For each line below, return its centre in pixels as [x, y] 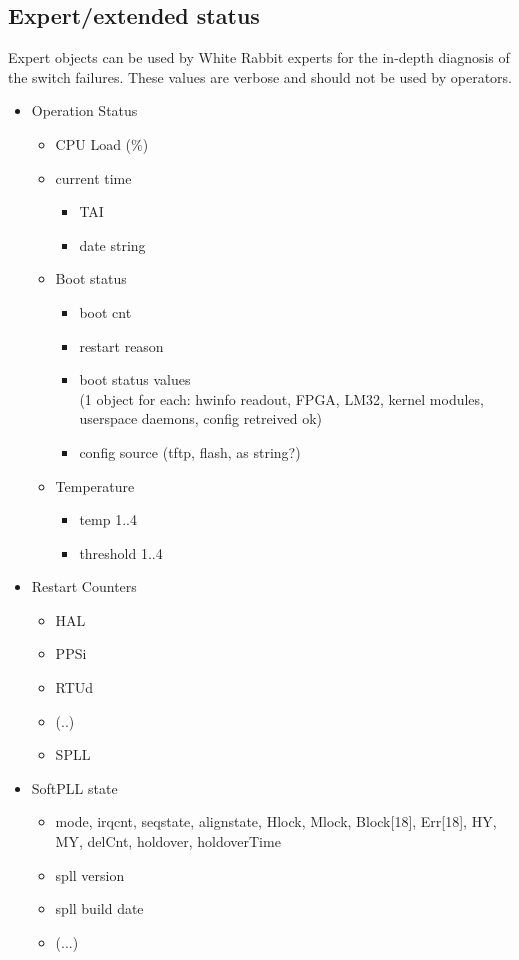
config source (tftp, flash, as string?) [190, 451]
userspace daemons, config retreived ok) [200, 418]
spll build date [99, 908]
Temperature [95, 485]
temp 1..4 [108, 519]
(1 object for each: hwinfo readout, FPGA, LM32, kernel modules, [281, 398]
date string [112, 244]
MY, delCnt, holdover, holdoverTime [168, 841]
